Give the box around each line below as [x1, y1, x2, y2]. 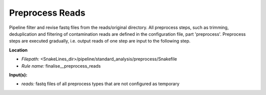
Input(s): [9, 71, 28, 78]
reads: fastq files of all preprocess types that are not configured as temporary [21, 81, 180, 87]
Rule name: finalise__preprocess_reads [21, 63, 101, 69]
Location [9, 47, 28, 53]
